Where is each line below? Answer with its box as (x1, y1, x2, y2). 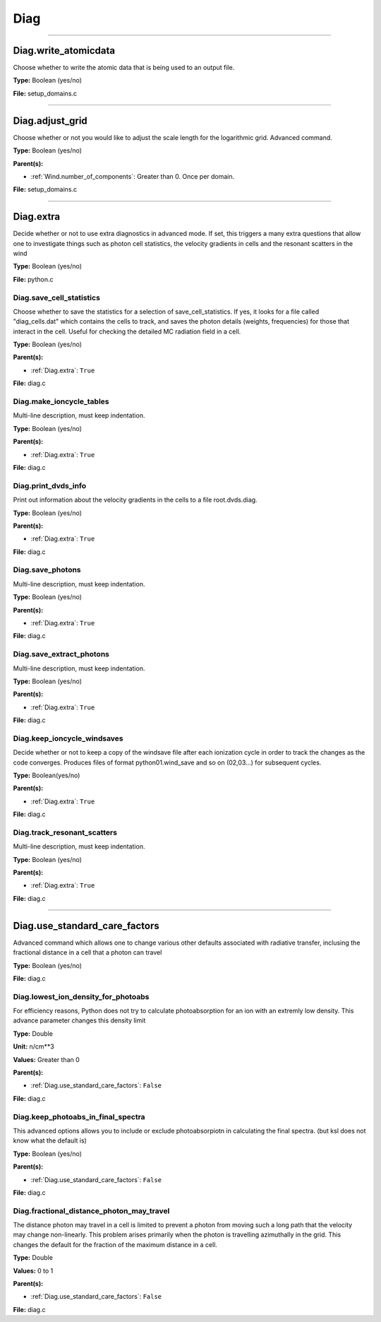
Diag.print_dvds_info (13, 480, 87, 490)
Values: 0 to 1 (13, 1266, 54, 1275)
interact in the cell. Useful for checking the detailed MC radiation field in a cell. (13, 327, 241, 336)
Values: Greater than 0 (13, 1055, 80, 1063)
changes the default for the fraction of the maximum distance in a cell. (13, 1240, 218, 1249)
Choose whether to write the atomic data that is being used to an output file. (13, 64, 235, 72)
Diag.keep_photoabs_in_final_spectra (13, 1111, 145, 1121)
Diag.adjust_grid (13, 114, 87, 126)
